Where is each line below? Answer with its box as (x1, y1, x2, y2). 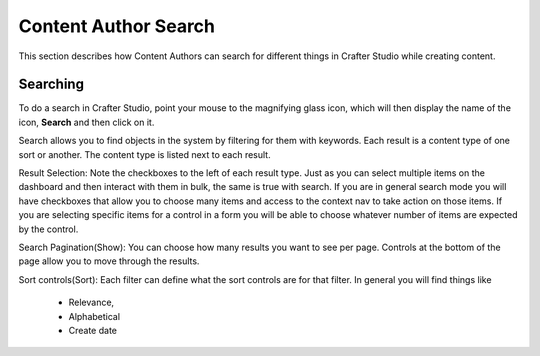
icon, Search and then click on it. (18, 116, 155, 128)
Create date (68, 324, 118, 336)
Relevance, (68, 296, 115, 309)
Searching (18, 76, 85, 93)
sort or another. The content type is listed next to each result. (18, 148, 271, 160)
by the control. (18, 223, 79, 235)
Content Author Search (18, 15, 215, 37)
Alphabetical (68, 310, 120, 322)
